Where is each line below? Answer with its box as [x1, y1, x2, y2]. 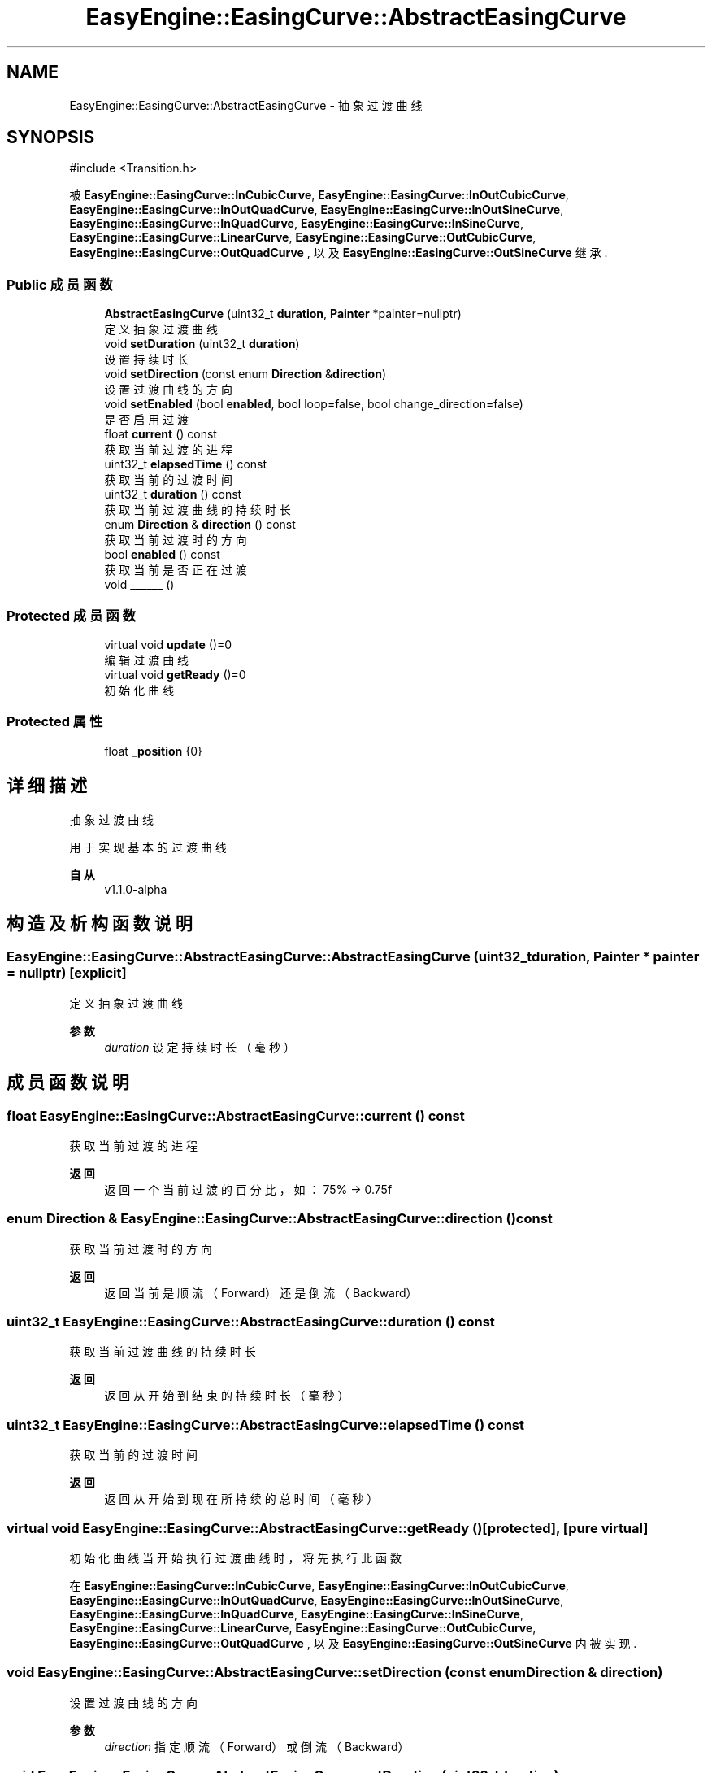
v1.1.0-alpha [104, 882, 167, 896]
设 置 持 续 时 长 [104, 352, 189, 367]
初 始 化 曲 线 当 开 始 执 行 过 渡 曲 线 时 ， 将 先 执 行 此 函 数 [69, 1550, 402, 1565]
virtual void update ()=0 [104, 637, 232, 651]
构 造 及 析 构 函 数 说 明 [7, 913, 193, 934]
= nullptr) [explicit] [7, 965, 127, 982]
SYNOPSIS [7, 127, 95, 148]
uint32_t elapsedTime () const [104, 457, 267, 472]
